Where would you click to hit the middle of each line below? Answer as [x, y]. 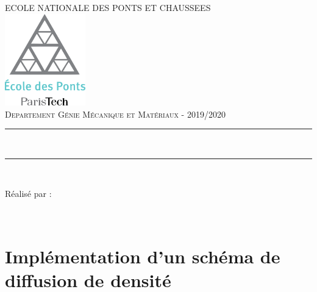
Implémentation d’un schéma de [143, 256]
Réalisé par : [28, 194]
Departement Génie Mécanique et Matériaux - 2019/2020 [115, 114]
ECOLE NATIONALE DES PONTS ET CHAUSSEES [108, 7]
